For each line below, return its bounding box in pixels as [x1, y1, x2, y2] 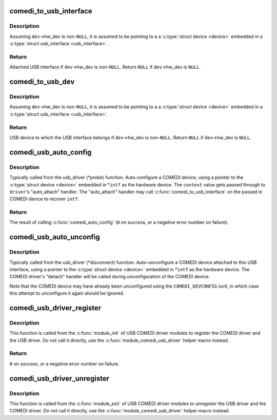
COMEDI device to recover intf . [9, 196, 80, 202]
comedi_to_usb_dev [9, 78, 75, 86]
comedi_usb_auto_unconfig [9, 233, 100, 241]
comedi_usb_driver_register [9, 303, 102, 312]
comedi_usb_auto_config [9, 148, 92, 157]
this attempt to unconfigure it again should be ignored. [9, 290, 125, 296]
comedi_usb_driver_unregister [9, 374, 110, 383]
